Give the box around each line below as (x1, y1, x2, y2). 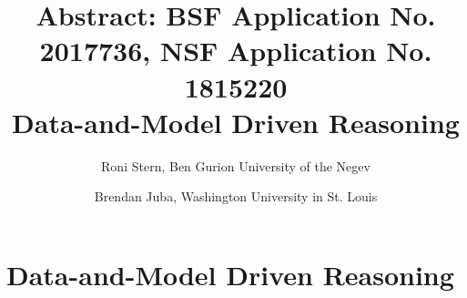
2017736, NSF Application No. (39, 32, 432, 69)
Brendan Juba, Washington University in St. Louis (94, 187, 378, 206)
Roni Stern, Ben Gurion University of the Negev (101, 156, 371, 175)
